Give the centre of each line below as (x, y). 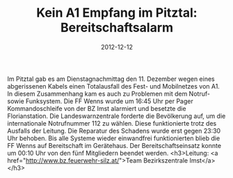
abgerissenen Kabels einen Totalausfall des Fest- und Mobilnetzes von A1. (114, 86)
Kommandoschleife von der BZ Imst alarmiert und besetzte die (97, 108)
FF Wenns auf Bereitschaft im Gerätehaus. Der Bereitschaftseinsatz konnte (114, 145)
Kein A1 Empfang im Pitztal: (117, 13)
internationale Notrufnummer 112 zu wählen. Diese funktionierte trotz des (112, 123)
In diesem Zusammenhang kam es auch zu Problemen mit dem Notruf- (109, 94)
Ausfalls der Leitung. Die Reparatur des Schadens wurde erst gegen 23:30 (114, 131)
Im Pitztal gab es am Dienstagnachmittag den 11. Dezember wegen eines (111, 79)
